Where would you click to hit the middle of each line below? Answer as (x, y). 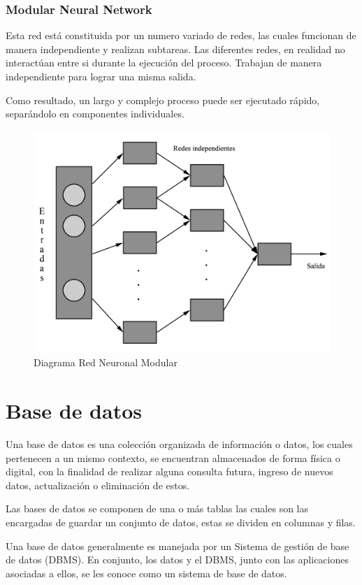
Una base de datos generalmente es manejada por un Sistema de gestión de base (178, 546)
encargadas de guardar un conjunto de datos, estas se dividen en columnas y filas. (181, 522)
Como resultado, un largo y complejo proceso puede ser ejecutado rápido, (163, 100)
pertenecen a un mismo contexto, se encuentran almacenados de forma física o (173, 457)
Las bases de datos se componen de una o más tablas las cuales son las (157, 508)
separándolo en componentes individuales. (95, 114)
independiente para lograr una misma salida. (101, 76)
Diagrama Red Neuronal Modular (106, 362)
